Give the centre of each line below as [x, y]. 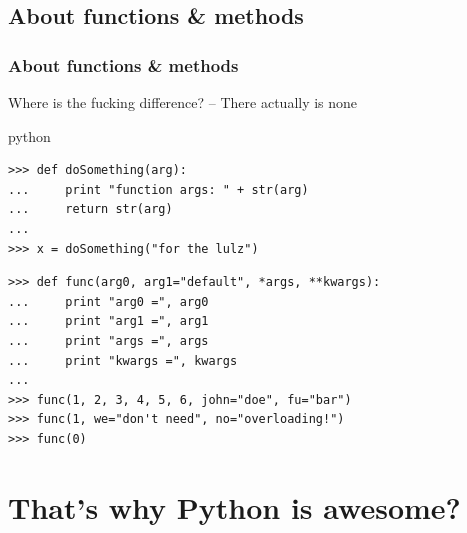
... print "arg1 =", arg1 [108, 321]
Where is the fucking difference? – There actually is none [183, 102]
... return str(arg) [90, 209]
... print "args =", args [108, 340]
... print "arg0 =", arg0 [108, 301]
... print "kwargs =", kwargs [123, 360]
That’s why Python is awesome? [234, 506]
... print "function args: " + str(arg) [158, 189]
